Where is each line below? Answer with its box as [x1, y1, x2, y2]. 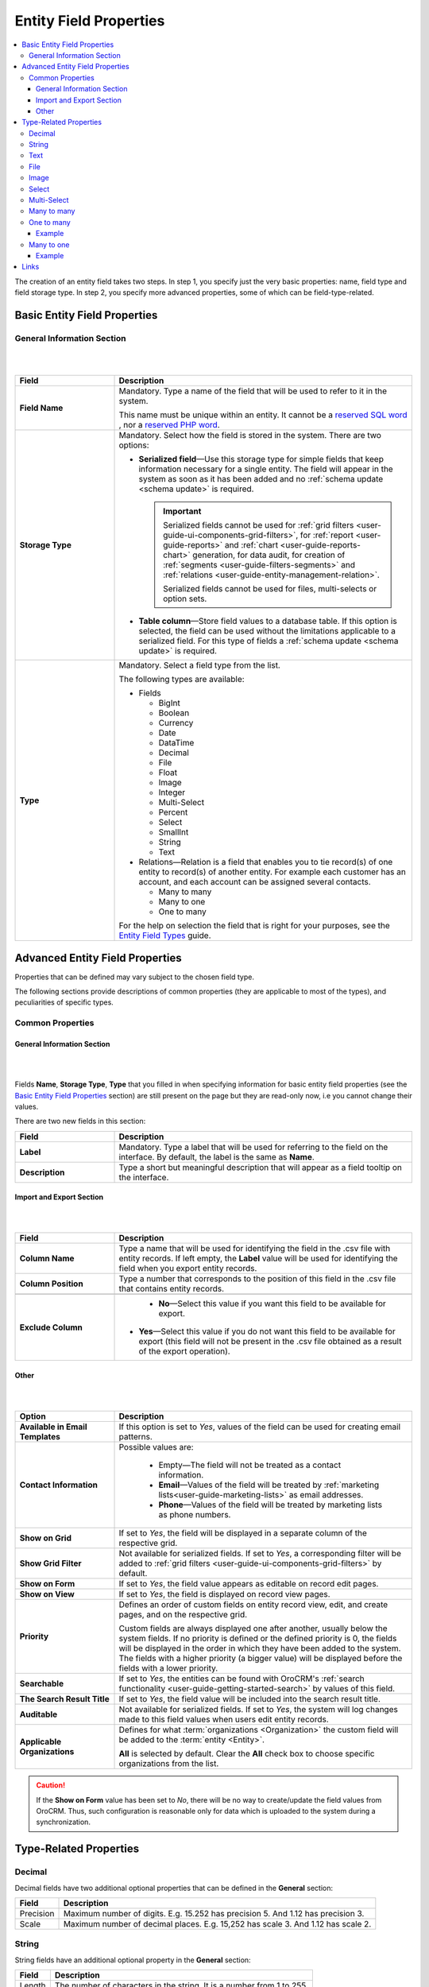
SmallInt [158, 827, 189, 838]
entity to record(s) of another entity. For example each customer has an [138, 866, 407, 877]
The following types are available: [118, 674, 245, 685]
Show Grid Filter [19, 1558, 83, 1569]
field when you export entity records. [118, 1263, 257, 1274]
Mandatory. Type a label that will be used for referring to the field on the [118, 1141, 388, 1152]
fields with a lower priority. [118, 1663, 218, 1674]
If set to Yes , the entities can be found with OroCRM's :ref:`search [118, 1673, 365, 1684]
